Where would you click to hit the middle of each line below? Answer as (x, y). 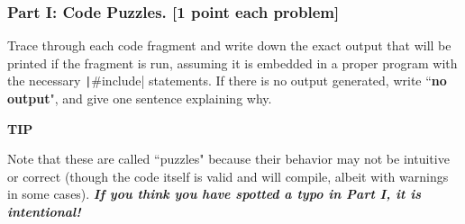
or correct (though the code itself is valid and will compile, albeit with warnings (228, 176)
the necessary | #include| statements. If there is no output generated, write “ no (227, 81)
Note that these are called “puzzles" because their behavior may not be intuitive (228, 159)
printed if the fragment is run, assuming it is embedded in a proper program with (232, 63)
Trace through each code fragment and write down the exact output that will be (229, 45)
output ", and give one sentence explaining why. (140, 99)
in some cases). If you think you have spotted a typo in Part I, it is (214, 194)
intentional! (44, 212)
